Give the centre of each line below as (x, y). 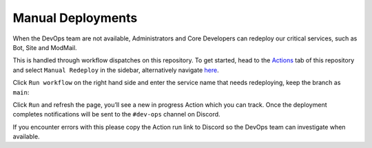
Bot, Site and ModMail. (45, 47)
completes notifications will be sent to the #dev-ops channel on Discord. (116, 114)
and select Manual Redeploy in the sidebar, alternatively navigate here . (116, 70)
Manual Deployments (75, 18)
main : (21, 92)
